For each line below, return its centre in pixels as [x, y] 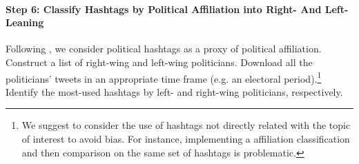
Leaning [25, 22]
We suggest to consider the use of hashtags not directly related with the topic [186, 125]
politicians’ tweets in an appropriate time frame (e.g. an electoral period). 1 [164, 77]
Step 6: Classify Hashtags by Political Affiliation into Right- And [164, 9]
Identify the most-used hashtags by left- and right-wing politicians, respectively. [174, 91]
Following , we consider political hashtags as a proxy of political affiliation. [164, 49]
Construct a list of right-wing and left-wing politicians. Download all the [159, 62]
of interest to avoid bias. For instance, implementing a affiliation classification [186, 139]
